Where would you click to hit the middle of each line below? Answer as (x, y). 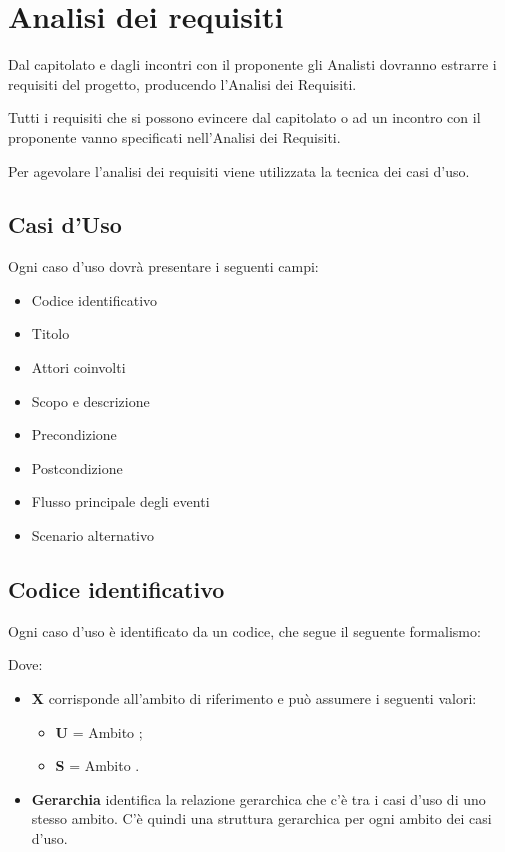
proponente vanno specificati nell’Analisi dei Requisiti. (174, 136)
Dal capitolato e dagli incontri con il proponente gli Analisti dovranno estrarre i (252, 64)
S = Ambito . (97, 765)
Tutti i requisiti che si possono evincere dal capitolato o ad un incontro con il (244, 117)
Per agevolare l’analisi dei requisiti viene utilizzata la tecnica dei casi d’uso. (239, 170)
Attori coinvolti (78, 367)
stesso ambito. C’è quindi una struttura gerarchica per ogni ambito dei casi (261, 818)
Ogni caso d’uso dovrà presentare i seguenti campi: (163, 266)
